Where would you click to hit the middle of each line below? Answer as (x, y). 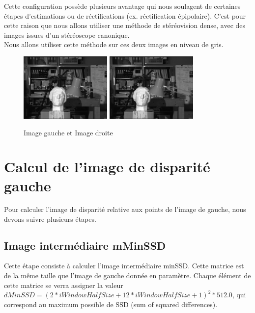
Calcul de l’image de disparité (107, 166)
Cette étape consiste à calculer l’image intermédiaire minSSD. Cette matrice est (124, 266)
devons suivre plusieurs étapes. (50, 219)
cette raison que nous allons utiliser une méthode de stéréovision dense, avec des (125, 25)
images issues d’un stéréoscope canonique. (67, 35)
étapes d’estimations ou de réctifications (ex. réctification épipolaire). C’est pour (125, 15)
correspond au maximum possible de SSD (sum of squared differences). (111, 304)
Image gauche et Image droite (68, 133)
